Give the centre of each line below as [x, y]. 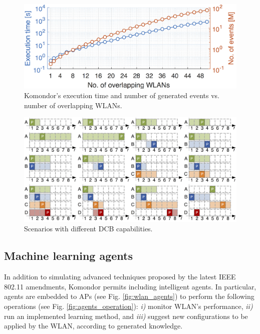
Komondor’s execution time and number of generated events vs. [122, 95]
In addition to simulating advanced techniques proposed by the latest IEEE [120, 277]
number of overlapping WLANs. [73, 105]
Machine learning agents [69, 256]
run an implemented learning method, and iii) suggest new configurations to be [126, 316]
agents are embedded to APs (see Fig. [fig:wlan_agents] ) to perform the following [129, 296]
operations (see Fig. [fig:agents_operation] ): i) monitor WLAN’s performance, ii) [128, 306]
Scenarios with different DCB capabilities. [88, 229]
